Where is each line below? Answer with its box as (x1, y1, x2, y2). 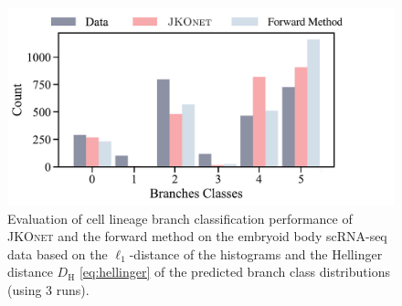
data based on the (7, 244, 108, 263)
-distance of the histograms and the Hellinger (129, 244, 383, 263)
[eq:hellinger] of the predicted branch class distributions (79, 262, 390, 281)
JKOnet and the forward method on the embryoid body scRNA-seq (7, 227, 387, 246)
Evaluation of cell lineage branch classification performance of (7, 208, 353, 227)
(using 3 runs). (7, 280, 90, 299)
